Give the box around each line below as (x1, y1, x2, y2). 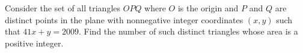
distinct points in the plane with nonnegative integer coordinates (5, 13, 243, 26)
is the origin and (177, 2, 239, 14)
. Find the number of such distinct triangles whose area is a (79, 25, 298, 38)
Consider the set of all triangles (5, 2, 121, 14)
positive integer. (5, 36, 64, 49)
